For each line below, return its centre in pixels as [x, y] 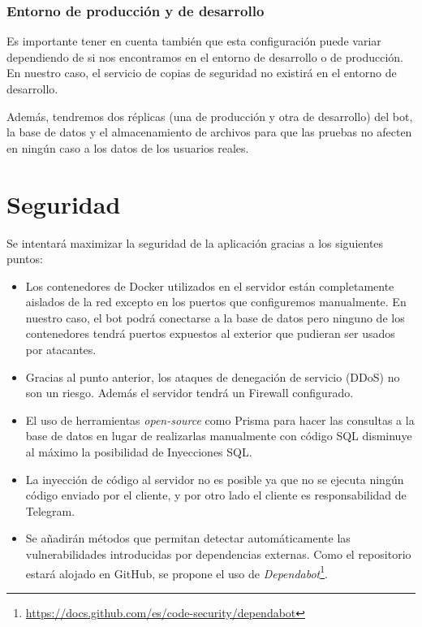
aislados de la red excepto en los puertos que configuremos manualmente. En [216, 302]
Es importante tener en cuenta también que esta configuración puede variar [194, 41]
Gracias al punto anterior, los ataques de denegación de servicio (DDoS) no [213, 376]
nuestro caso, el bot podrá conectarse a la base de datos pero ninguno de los [215, 317]
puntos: [25, 259]
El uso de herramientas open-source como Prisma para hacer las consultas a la [220, 419]
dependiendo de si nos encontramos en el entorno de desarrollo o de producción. [205, 56]
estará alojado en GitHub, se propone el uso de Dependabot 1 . [177, 572]
